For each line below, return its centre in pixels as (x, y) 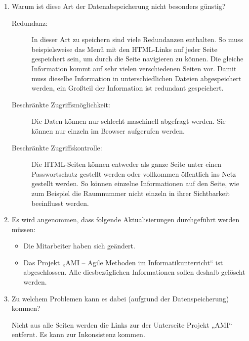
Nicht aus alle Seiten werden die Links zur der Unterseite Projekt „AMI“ (122, 324)
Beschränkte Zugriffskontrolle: (57, 147)
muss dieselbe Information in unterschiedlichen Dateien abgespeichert (136, 78)
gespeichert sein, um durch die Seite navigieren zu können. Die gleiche (137, 59)
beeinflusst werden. (60, 203)
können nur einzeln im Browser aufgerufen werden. (108, 130)
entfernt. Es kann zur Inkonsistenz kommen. (78, 334)
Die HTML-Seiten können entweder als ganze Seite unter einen (126, 164)
